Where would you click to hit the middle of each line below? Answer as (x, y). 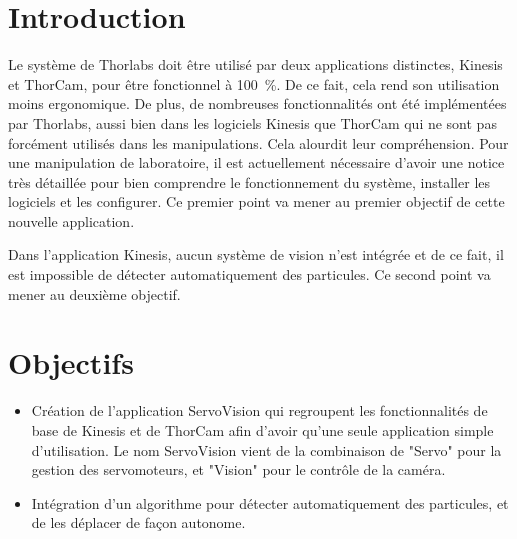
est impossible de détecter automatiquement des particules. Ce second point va (249, 274)
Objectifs (71, 362)
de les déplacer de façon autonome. (138, 522)
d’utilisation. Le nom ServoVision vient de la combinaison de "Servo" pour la (266, 449)
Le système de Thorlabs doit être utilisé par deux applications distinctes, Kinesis (255, 64)
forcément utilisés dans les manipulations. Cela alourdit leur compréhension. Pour (258, 142)
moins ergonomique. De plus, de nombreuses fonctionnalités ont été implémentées (257, 103)
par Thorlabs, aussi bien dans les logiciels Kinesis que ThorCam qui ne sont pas (252, 122)
